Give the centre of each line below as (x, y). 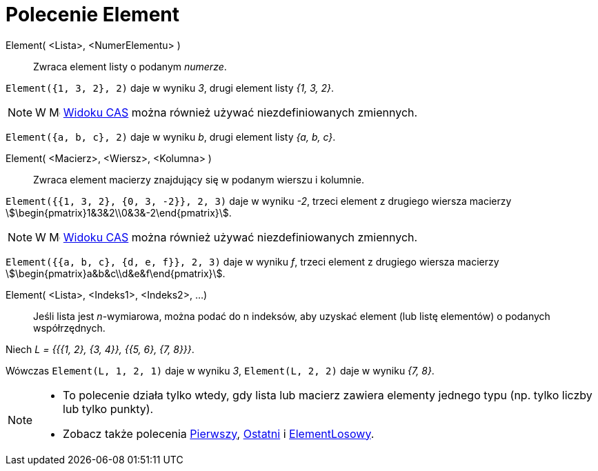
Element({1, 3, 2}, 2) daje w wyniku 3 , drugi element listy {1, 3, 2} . (170, 88)
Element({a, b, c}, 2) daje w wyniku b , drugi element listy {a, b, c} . (171, 137)
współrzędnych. (69, 328)
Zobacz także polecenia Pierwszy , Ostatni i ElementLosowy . (219, 433)
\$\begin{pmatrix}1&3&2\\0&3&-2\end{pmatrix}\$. (119, 212)
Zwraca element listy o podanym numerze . (130, 66)
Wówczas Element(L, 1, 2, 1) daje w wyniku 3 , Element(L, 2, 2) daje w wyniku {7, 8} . (220, 370)
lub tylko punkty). (108, 409)
